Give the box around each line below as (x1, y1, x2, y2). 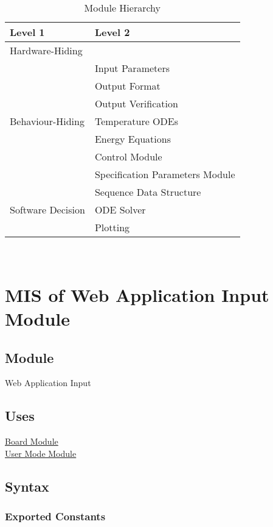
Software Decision (10, 203, 85, 217)
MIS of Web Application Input (5, 282, 269, 307)
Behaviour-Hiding (10, 114, 85, 128)
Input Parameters (94, 61, 170, 75)
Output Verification (94, 96, 178, 110)
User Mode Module (5, 446, 77, 459)
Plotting (94, 220, 130, 234)
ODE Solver (94, 203, 146, 217)
